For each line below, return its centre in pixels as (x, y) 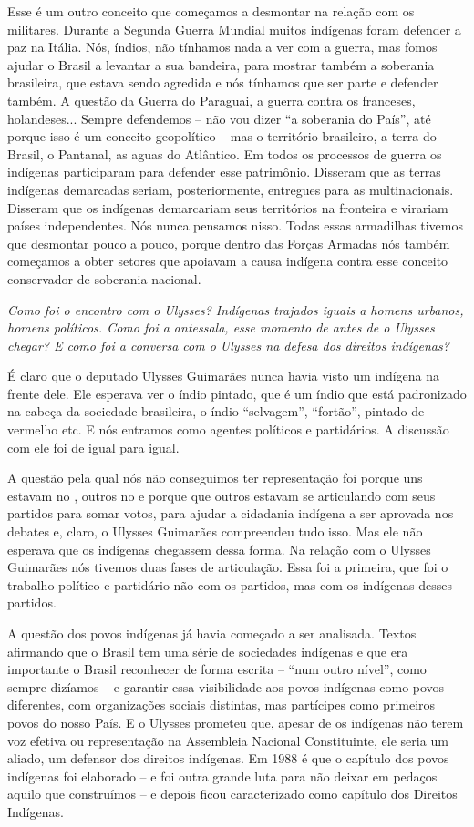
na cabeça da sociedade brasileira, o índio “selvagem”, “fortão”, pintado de (216, 411)
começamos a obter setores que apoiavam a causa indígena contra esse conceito (228, 261)
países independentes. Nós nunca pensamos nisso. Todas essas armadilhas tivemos (236, 225)
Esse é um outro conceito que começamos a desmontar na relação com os (211, 11)
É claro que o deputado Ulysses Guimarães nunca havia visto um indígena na (224, 376)
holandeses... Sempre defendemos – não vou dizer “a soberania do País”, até (219, 118)
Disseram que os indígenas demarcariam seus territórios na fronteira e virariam (228, 207)
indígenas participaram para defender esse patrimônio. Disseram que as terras (224, 172)
